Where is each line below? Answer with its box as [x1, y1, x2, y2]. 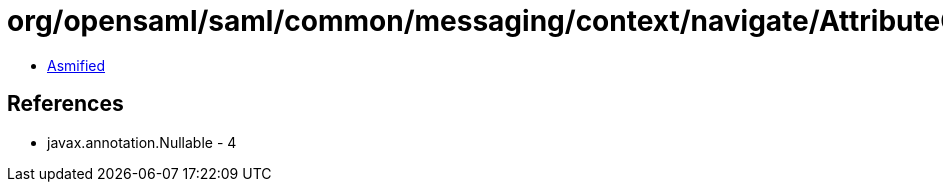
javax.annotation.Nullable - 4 [47, 133, 237, 151]
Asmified [47, 56, 106, 74]
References [7, 91, 124, 117]
